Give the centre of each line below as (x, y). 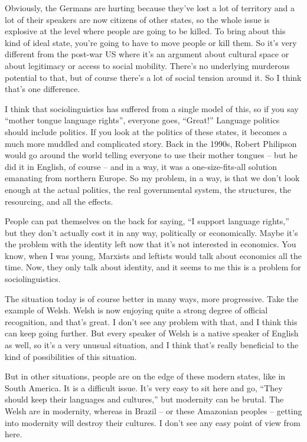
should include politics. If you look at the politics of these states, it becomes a (146, 131)
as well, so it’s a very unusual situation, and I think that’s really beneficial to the (152, 345)
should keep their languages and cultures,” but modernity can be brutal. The (144, 399)
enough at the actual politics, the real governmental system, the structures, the (148, 189)
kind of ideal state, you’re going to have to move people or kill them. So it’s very (151, 42)
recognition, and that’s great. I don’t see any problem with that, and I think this (151, 321)
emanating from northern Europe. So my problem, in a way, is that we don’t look (152, 178)
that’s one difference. (43, 89)
